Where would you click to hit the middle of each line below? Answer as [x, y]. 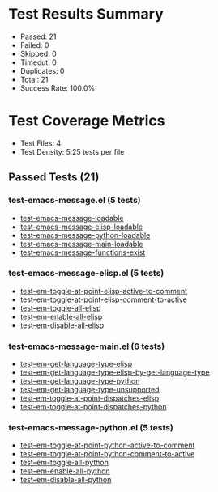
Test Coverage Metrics [87, 121]
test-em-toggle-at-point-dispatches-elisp [90, 398]
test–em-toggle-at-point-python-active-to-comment [107, 445]
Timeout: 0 [38, 62]
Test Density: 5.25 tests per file [72, 151]
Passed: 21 [38, 36]
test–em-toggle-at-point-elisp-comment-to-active [104, 299]
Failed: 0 [34, 45]
